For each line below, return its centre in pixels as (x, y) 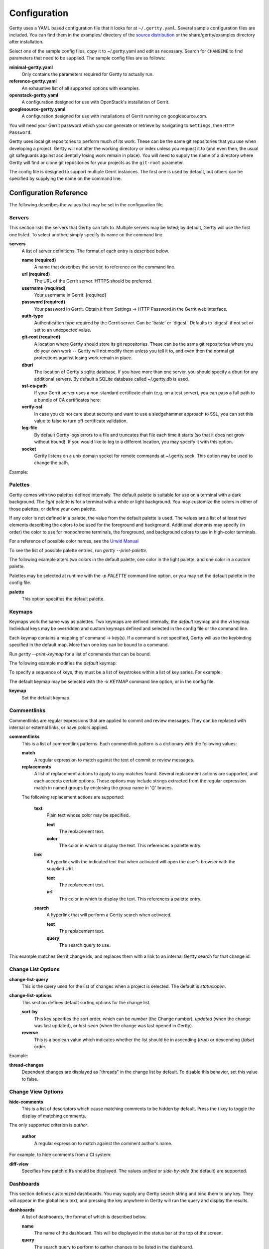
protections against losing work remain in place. (83, 358)
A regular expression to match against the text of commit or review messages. (114, 760)
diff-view (19, 1164)
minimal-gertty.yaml (31, 67)
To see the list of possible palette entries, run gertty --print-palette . (78, 550)
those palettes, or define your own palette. (53, 509)
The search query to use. (85, 945)
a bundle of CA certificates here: (67, 400)
